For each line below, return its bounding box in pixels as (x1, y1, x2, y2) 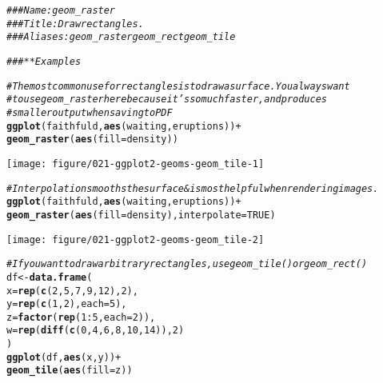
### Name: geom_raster (6, 5, 116, 16)
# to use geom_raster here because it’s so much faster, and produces (6, 94, 327, 106)
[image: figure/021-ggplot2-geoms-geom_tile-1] (6, 158, 265, 170)
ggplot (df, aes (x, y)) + (6, 351, 122, 363)
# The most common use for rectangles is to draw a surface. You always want (6, 80, 350, 92)
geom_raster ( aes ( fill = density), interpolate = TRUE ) (6, 209, 276, 221)
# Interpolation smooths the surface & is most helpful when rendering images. (6, 182, 379, 194)
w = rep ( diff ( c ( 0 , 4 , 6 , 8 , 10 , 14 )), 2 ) (6, 325, 185, 337)
